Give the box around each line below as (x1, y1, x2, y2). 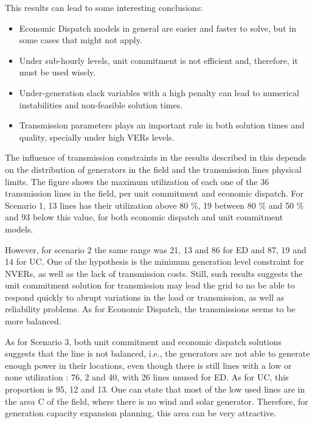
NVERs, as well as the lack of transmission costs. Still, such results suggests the (5, 267, 303, 279)
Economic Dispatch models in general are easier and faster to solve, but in (19, 21, 296, 34)
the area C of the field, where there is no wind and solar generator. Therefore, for (5, 394, 308, 407)
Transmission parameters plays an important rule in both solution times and (19, 119, 305, 131)
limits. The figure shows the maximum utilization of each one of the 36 (5, 175, 269, 187)
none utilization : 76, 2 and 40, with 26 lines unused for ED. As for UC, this (5, 371, 289, 383)
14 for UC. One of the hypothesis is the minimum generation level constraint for (5, 255, 304, 268)
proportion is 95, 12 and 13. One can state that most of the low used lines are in (5, 383, 305, 396)
